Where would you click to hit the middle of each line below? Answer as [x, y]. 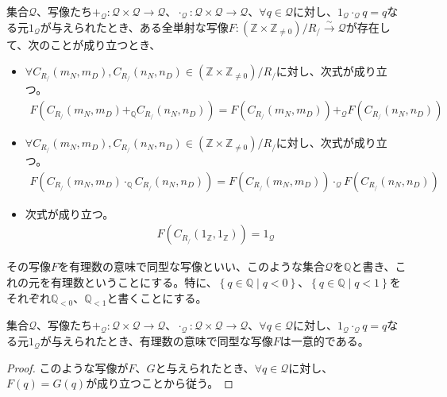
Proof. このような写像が [67, 367]
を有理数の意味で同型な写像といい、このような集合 [192, 266]
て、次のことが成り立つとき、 [84, 44]
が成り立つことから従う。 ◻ [160, 383]
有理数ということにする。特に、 [134, 282]
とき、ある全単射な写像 [168, 27]
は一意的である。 [324, 341]
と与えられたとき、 [205, 367]
